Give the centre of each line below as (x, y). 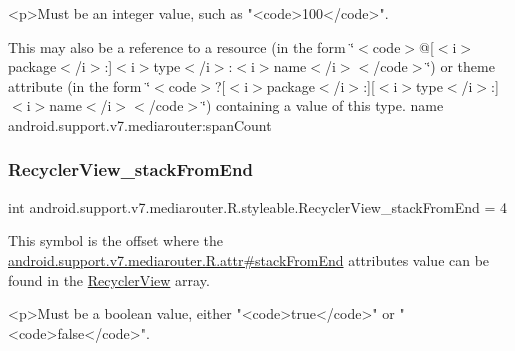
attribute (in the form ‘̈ (79, 85)
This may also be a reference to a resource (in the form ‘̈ (181, 46)
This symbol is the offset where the (115, 240)
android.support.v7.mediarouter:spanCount (140, 124)
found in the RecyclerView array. (109, 279)
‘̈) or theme (460, 66)
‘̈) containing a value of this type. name (323, 105)
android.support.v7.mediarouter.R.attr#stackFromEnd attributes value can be (249, 259)
